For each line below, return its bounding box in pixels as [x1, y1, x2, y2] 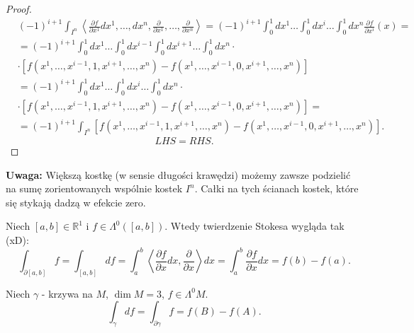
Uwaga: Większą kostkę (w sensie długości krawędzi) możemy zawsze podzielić [6, 167, 351, 182]
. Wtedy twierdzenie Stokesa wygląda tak [164, 218, 345, 233]
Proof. [6, 1, 32, 16]
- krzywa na [41, 286, 93, 300]
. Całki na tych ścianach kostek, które [194, 181, 359, 196]
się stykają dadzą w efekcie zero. [6, 194, 146, 209]
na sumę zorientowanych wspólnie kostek [6, 181, 183, 196]
